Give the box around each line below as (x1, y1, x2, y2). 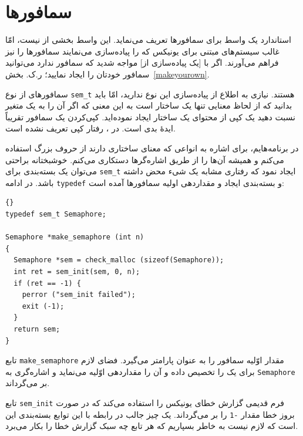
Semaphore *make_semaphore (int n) (5, 233, 144, 242)
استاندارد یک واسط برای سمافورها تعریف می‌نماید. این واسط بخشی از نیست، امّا (5, 33, 291, 46)
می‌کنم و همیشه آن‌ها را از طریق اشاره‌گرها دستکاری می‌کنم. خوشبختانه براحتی (5, 153, 284, 165)
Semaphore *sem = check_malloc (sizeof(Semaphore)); (14, 256, 224, 265)
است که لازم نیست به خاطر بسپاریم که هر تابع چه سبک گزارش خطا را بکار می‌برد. (5, 420, 298, 432)
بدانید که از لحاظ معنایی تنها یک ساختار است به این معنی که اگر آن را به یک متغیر (5, 99, 292, 111)
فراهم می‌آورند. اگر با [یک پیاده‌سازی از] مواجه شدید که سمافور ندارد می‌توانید (5, 56, 279, 69)
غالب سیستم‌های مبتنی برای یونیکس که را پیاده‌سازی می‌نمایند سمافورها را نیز (5, 45, 280, 57)
